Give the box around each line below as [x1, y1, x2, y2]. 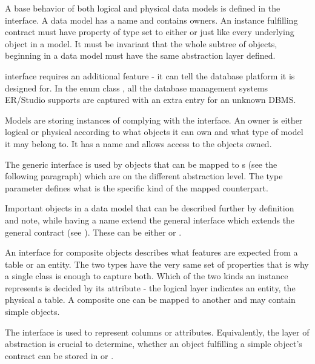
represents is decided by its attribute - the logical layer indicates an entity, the [5, 281, 296, 294]
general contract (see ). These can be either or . [5, 225, 182, 238]
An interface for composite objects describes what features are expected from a [5, 246, 298, 259]
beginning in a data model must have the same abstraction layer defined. [5, 49, 276, 62]
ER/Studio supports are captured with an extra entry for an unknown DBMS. [5, 93, 296, 106]
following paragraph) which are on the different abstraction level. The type [5, 170, 283, 182]
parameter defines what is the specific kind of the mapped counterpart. [5, 181, 268, 194]
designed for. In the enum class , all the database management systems [5, 81, 268, 94]
